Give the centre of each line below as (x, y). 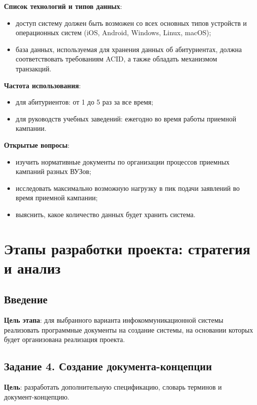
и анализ (32, 267)
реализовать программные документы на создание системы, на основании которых (128, 329)
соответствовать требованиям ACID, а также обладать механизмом (116, 59)
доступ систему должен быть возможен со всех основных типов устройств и (131, 23)
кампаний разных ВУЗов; (53, 171)
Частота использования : (43, 85)
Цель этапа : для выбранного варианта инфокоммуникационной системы (114, 320)
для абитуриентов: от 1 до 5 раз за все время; (84, 102)
